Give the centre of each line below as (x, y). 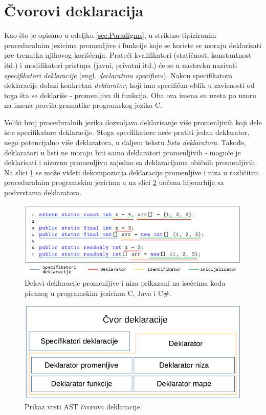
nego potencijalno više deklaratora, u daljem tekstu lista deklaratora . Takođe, (125, 142)
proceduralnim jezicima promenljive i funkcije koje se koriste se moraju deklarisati (133, 45)
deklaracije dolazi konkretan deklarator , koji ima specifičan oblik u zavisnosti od (129, 85)
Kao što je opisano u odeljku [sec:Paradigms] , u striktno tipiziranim (110, 35)
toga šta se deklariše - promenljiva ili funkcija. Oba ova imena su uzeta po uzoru (130, 95)
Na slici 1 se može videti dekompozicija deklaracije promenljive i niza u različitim (132, 172)
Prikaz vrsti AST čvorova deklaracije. (83, 406)
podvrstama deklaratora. (43, 192)
